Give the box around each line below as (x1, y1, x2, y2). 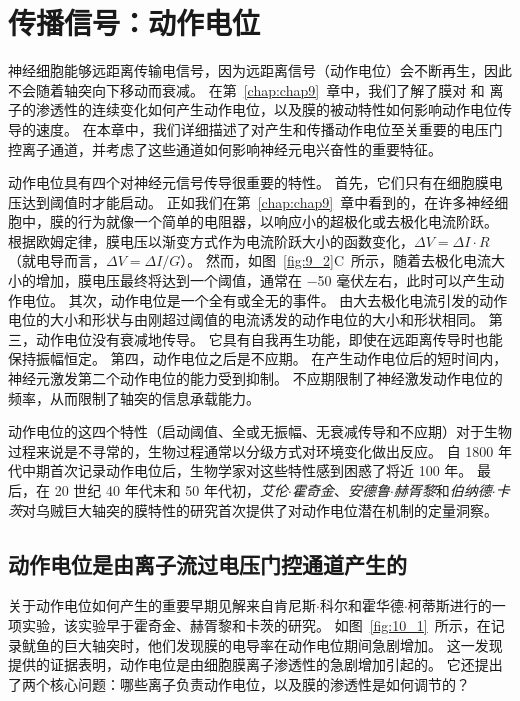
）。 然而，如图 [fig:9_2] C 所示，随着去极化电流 (180, 250, 492, 271)
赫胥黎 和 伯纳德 (393, 480, 492, 500)
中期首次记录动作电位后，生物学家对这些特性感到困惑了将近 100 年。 (21, 460, 473, 481)
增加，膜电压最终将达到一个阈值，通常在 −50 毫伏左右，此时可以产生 (35, 270, 491, 291)
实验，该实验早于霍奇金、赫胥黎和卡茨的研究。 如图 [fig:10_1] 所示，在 (21, 614, 491, 635)
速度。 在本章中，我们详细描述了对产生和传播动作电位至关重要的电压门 (35, 118, 503, 139)
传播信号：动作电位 (8, 2, 261, 43)
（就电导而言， (8, 250, 106, 271)
